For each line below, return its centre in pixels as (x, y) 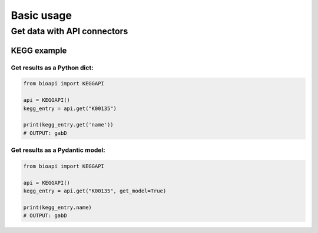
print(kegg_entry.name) (58, 207)
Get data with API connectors (69, 31)
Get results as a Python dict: (52, 68)
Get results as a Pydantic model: (58, 150)
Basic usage (41, 15)
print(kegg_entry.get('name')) (69, 125)
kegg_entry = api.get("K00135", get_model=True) (95, 191)
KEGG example (39, 50)
